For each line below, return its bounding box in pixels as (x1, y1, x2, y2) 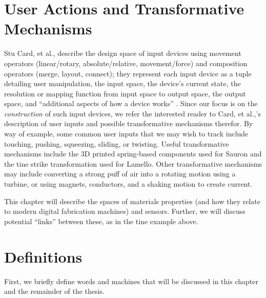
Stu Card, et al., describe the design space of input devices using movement (4, 48, 241, 58)
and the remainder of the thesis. (4, 286, 105, 296)
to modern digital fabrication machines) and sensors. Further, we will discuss (4, 206, 245, 216)
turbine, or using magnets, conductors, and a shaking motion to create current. (4, 178, 253, 189)
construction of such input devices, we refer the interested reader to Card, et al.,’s (4, 108, 261, 118)
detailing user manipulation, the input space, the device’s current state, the (4, 78, 241, 89)
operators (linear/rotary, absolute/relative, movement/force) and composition (4, 57, 248, 68)
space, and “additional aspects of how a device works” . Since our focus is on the (4, 98, 258, 109)
